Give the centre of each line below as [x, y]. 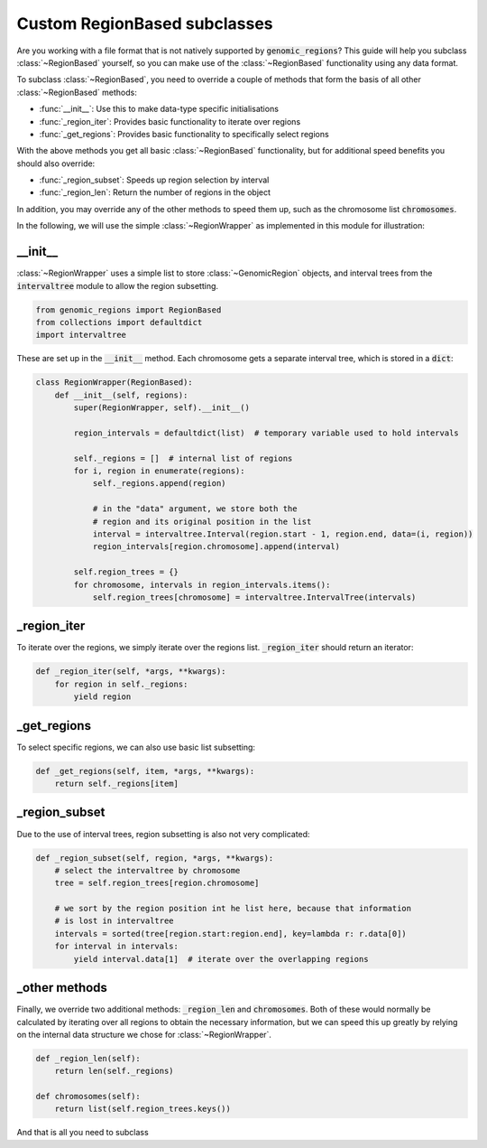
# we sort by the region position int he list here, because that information [233, 909]
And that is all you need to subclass [83, 1133]
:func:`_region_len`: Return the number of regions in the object [155, 192]
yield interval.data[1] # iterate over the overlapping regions [221, 959]
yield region [102, 697]
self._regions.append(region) [159, 484]
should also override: [56, 163]
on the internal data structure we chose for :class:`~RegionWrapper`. [144, 1034]
